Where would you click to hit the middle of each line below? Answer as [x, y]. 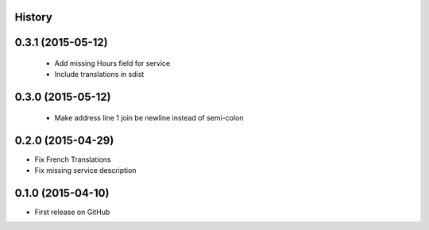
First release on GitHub [72, 212]
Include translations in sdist [99, 75]
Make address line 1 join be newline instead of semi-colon [149, 117]
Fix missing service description [85, 171]
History [34, 17]
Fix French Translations [73, 159]
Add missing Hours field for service [112, 63]
